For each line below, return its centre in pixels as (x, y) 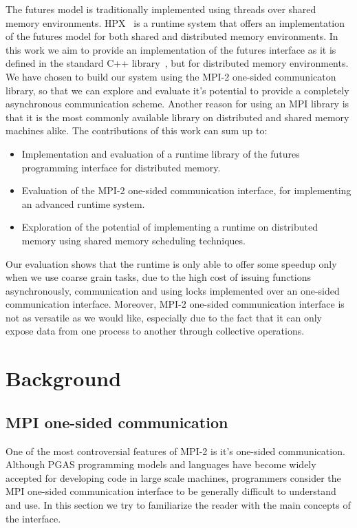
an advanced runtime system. (83, 203)
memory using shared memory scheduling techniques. (133, 240)
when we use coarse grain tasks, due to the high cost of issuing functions (158, 277)
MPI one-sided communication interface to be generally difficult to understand (171, 491)
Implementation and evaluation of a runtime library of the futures (161, 153)
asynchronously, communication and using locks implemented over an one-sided (173, 290)
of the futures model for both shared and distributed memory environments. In (172, 36)
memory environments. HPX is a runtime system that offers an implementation (175, 22)
